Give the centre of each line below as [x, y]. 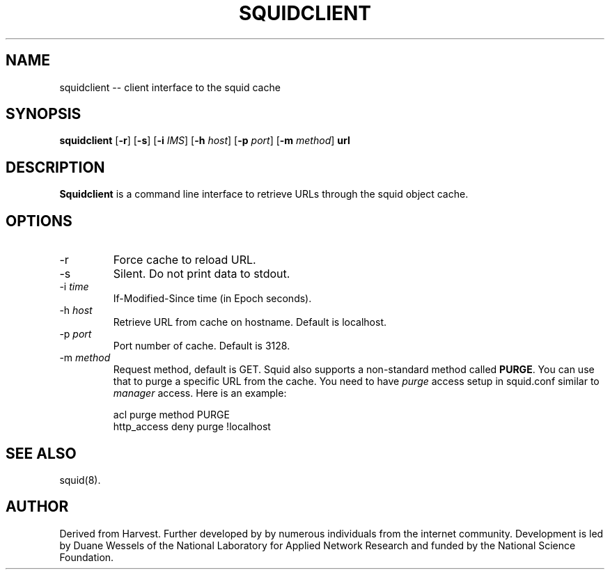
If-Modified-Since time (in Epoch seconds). [212, 299]
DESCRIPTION [55, 167]
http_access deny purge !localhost [192, 427]
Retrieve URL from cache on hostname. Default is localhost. [250, 322]
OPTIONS [39, 221]
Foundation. [87, 557]
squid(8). [80, 480]
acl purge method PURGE [171, 415]
